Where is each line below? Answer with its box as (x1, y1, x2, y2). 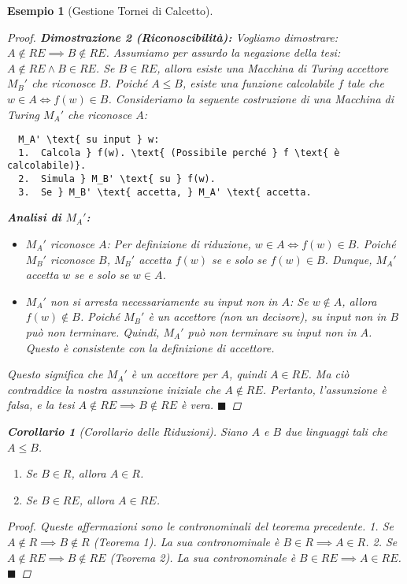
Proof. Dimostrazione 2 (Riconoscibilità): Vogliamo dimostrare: (7, 28, 339, 45)
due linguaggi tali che (285, 422, 387, 439)
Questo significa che (7, 366, 103, 382)
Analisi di (7, 209, 61, 225)
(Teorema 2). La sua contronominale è (109, 549, 296, 565)
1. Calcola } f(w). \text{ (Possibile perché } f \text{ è (18, 147, 340, 158)
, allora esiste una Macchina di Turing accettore (157, 59, 389, 76)
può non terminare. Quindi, (25, 324, 160, 340)
